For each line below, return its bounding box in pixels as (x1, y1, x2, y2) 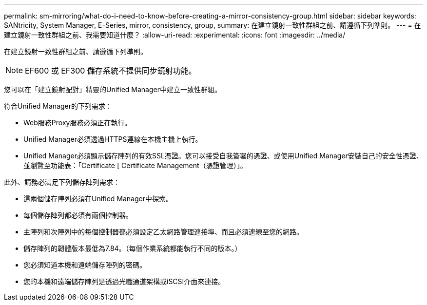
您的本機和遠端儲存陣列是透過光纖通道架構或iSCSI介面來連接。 (23, 277, 225, 286)
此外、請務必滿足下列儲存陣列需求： (4, 178, 120, 186)
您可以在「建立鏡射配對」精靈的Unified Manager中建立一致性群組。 (4, 85, 221, 94)
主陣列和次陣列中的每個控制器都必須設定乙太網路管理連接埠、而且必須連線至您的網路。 (23, 228, 303, 236)
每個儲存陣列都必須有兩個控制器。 (23, 211, 133, 219)
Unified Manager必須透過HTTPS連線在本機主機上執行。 (23, 135, 202, 143)
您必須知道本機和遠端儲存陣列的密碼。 (23, 261, 146, 269)
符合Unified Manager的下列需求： (4, 102, 112, 110)
